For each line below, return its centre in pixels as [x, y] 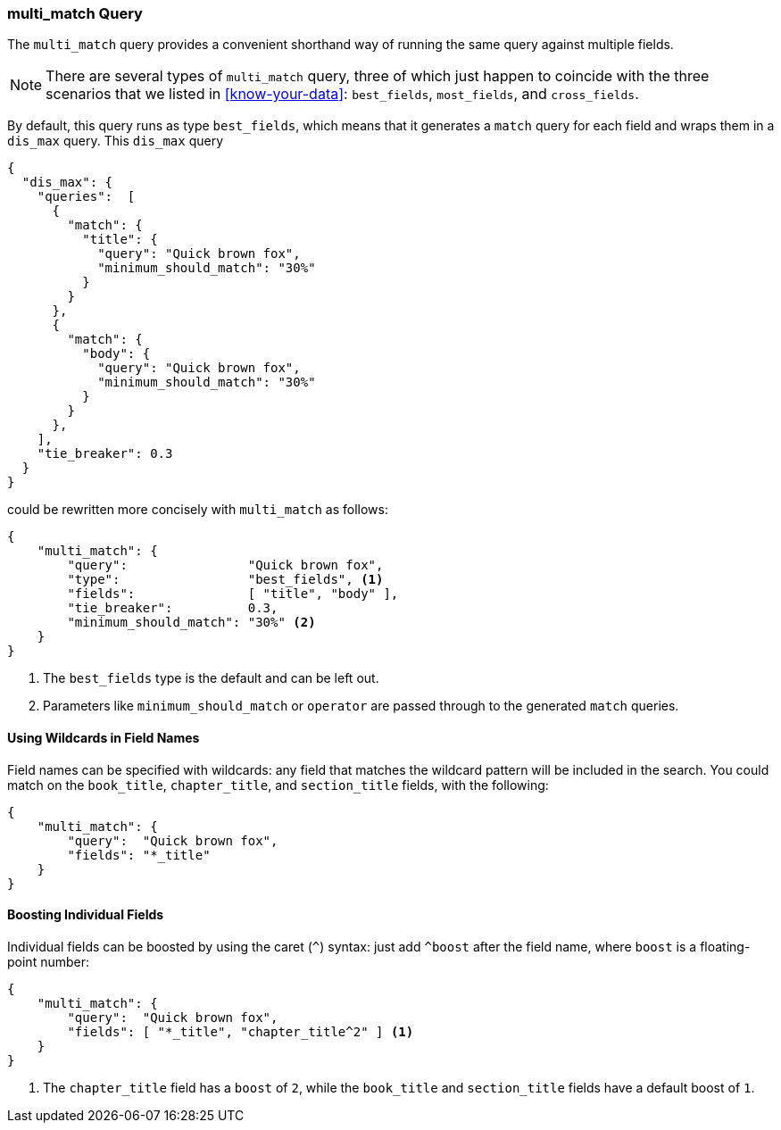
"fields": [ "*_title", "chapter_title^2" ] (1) [241, 1031]
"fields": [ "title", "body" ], [233, 594]
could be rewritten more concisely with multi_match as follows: [198, 510]
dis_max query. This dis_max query [116, 141]
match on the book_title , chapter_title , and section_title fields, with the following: [278, 785]
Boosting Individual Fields [86, 915]
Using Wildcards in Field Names [104, 737]
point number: [48, 961]
